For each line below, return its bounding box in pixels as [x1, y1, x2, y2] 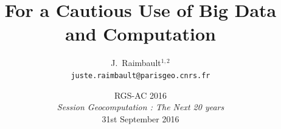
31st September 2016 [102, 112, 179, 125]
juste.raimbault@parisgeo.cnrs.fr [71, 71, 210, 80]
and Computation [65, 21, 216, 46]
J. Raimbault [111, 56, 161, 69]
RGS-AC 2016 [114, 88, 167, 101]
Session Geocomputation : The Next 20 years [57, 101, 224, 113]
